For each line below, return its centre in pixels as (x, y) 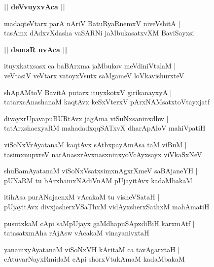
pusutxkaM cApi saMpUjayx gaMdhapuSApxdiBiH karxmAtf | (99, 223)
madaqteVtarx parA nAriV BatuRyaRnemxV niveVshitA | (92, 23)
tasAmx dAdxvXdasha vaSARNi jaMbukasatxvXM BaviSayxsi (99, 33)
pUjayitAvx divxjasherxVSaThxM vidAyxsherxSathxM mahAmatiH (107, 206)
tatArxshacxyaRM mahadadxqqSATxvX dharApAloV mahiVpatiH (105, 128)
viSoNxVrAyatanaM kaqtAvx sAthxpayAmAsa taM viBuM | (95, 144)
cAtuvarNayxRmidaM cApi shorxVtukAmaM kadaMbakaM (94, 259)
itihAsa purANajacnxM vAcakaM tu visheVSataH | (82, 197)
